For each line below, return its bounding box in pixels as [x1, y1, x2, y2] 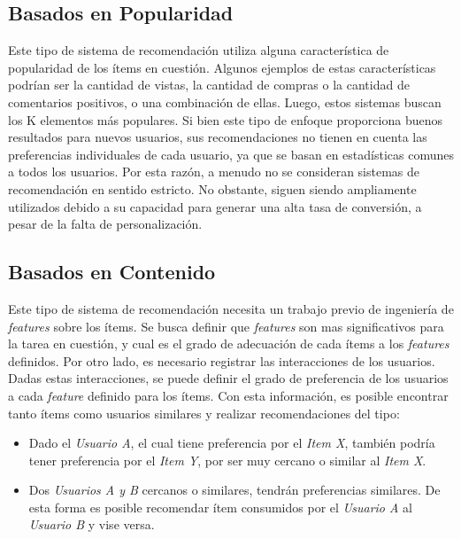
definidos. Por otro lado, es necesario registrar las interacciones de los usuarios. [8, 351, 435, 370]
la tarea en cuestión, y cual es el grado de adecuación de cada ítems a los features [8, 334, 449, 353]
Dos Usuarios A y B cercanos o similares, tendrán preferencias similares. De [28, 480, 441, 499]
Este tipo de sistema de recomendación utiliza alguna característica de [8, 41, 389, 59]
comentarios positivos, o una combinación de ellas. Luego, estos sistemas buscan [8, 92, 442, 111]
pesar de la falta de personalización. [8, 215, 203, 233]
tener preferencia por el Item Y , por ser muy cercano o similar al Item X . [28, 450, 426, 469]
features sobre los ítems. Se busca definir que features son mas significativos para [8, 316, 444, 335]
